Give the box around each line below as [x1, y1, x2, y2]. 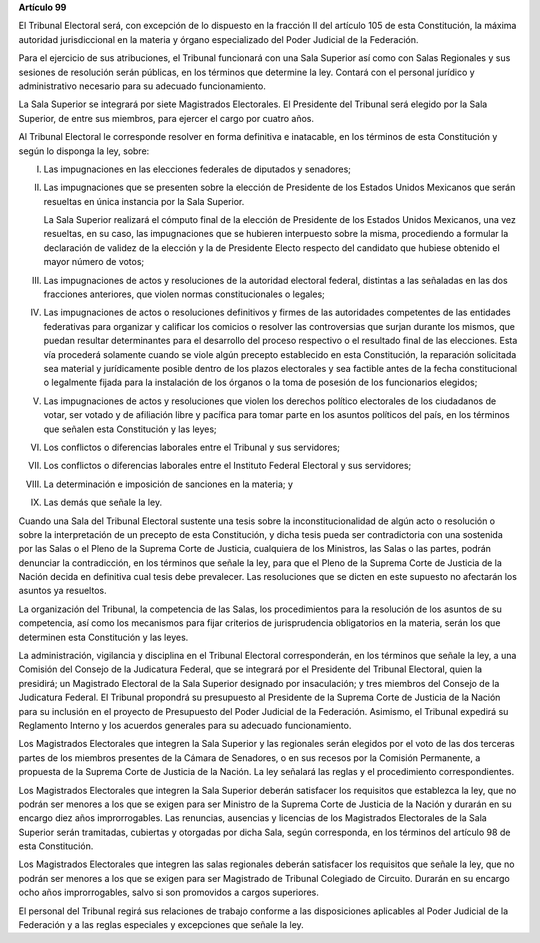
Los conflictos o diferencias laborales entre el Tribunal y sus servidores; [43, 441, 340, 453]
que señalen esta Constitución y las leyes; [43, 423, 217, 435]
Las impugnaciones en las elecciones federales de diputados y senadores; [43, 163, 352, 175]
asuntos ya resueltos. [18, 585, 107, 597]
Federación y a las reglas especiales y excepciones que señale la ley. [18, 919, 304, 931]
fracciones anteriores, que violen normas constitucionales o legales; [43, 288, 325, 300]
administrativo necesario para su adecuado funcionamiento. [18, 80, 267, 92]
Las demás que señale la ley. [43, 496, 163, 509]
